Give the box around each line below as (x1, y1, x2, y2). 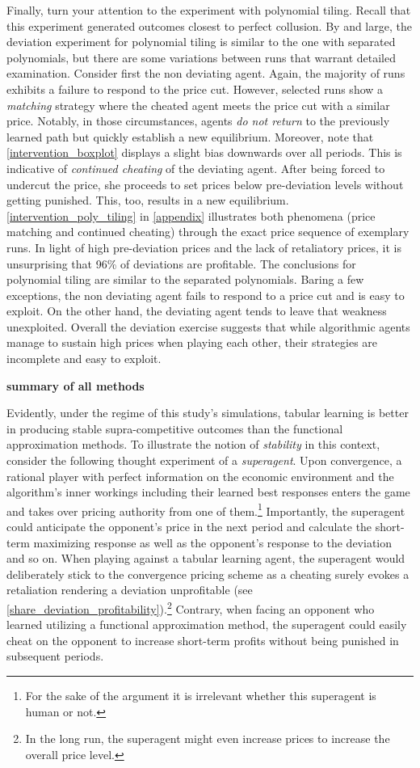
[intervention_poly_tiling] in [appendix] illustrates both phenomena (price (6, 207, 376, 224)
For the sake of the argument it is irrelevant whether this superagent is (25, 687, 376, 704)
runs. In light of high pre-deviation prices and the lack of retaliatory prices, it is (6, 238, 402, 255)
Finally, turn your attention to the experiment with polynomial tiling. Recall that (6, 2, 411, 18)
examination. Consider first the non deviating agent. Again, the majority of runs (6, 65, 405, 82)
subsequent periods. (6, 648, 104, 665)
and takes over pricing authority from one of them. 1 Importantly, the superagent (6, 500, 405, 519)
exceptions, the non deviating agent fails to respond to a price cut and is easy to (6, 286, 405, 303)
